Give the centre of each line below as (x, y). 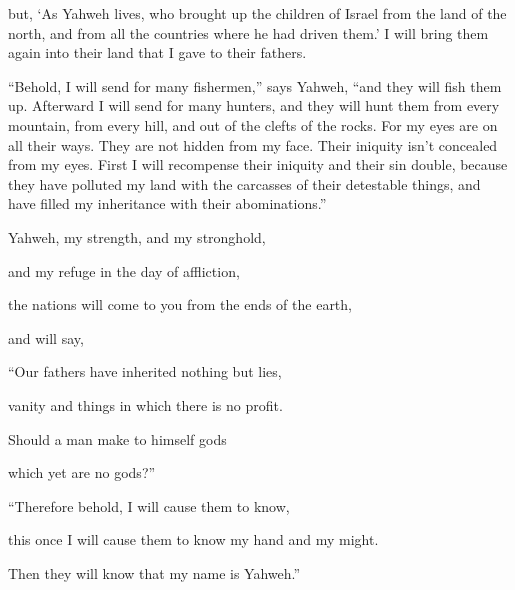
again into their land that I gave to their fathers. (157, 52)
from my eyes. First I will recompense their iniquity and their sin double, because (258, 164)
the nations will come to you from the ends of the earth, (180, 304)
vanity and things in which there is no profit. (145, 404)
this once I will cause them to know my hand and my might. (193, 539)
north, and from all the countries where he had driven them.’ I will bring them (248, 32)
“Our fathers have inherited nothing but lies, (145, 371)
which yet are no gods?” (82, 472)
